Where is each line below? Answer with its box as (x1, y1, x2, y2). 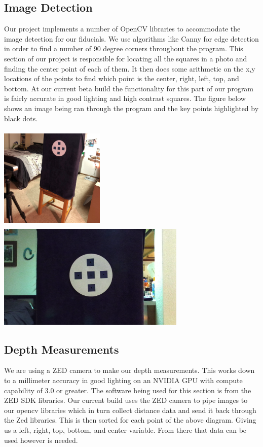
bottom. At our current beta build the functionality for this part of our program (4, 83, 254, 93)
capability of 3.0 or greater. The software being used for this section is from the (4, 385, 251, 395)
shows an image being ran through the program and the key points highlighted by (4, 102, 259, 113)
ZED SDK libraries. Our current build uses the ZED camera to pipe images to (4, 395, 248, 405)
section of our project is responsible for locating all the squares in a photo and (4, 53, 247, 63)
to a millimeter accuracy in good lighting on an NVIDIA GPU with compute (4, 375, 243, 386)
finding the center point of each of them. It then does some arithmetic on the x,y (4, 63, 255, 74)
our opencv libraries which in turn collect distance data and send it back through (4, 404, 256, 415)
